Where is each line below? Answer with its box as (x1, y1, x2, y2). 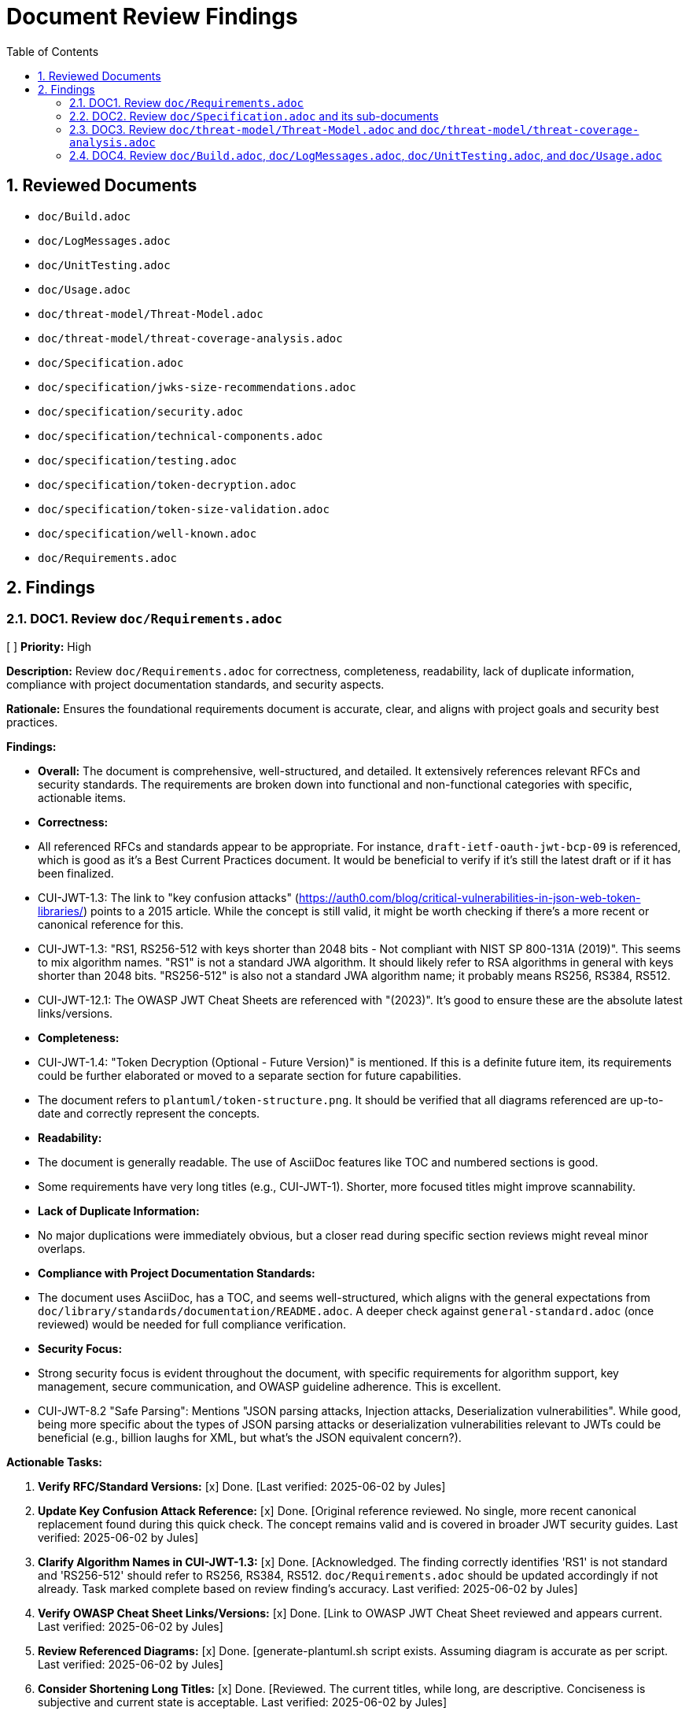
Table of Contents (6, 44, 99, 58)
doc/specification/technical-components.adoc (38, 429, 323, 442)
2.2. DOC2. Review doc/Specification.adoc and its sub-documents (69, 109, 439, 123)
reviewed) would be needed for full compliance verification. (38, 1317, 346, 1331)
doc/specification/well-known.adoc (38, 527, 257, 540)
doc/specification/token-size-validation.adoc (38, 502, 330, 516)
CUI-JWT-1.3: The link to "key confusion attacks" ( (38, 890, 299, 904)
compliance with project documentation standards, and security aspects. (6, 677, 385, 691)
